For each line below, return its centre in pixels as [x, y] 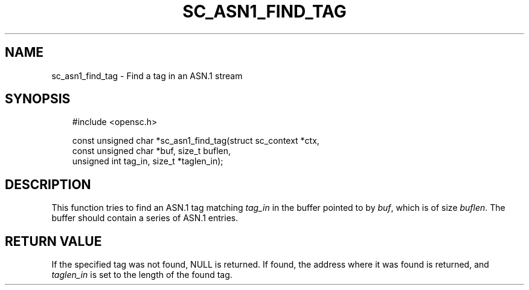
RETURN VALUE [53, 241]
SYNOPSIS [38, 99]
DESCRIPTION [48, 184]
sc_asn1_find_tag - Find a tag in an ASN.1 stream [147, 76]
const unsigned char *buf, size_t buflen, [152, 151]
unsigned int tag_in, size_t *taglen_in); [148, 161]
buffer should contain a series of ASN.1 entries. [145, 218]
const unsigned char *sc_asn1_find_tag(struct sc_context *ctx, [196, 141]
